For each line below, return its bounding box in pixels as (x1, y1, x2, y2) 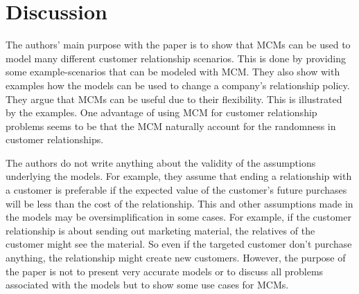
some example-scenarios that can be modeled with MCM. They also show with (6, 64, 340, 79)
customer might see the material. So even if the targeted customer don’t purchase (6, 237, 352, 251)
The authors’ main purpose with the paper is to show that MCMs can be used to (6, 37, 351, 52)
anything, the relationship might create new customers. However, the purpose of (6, 250, 346, 265)
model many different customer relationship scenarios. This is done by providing (6, 50, 347, 65)
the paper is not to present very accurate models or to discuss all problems (6, 264, 324, 278)
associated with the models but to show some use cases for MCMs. (6, 277, 289, 292)
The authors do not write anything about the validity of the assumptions (6, 155, 316, 169)
